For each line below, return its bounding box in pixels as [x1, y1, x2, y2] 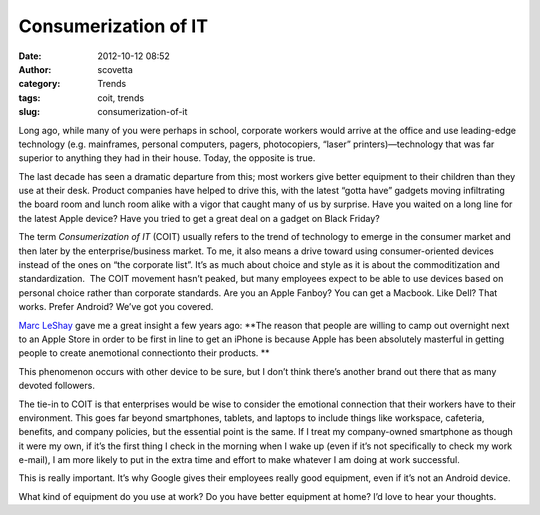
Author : [18, 63, 52, 75]
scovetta [97, 63, 134, 75]
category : [18, 78, 61, 90]
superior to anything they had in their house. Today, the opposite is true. [18, 152, 316, 164]
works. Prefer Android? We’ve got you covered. [18, 301, 214, 313]
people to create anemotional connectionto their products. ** [18, 347, 270, 359]
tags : [18, 91, 41, 104]
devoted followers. [18, 380, 95, 392]
